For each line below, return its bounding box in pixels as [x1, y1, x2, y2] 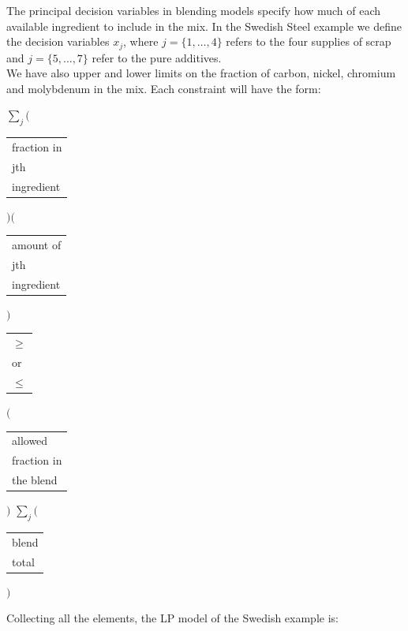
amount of [12, 237, 62, 253]
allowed [12, 432, 48, 449]
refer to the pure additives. [92, 49, 222, 65]
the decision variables [6, 33, 110, 50]
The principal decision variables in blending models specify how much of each [6, 2, 381, 18]
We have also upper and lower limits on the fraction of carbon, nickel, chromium [6, 65, 396, 81]
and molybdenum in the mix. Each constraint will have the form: [6, 80, 321, 96]
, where [122, 33, 159, 50]
